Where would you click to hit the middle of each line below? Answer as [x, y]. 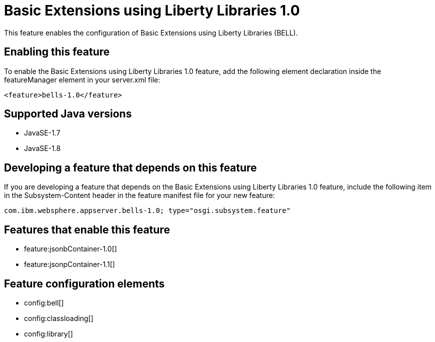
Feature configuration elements [84, 283]
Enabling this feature [57, 52]
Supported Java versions [68, 114]
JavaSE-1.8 [42, 148]
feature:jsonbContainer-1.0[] [70, 249]
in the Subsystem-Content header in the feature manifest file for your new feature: [139, 195]
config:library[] [48, 333]
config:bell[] [44, 302]
